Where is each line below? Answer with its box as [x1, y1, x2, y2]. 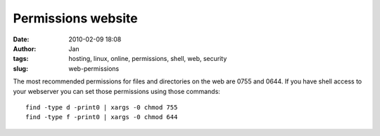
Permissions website [13, 11, 138, 26]
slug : [13, 64, 28, 73]
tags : [13, 55, 29, 63]
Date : [13, 35, 30, 43]
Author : [13, 44, 37, 53]
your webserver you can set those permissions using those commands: [13, 87, 221, 95]
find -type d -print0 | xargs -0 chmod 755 [25, 103, 178, 111]
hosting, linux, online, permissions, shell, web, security [68, 55, 227, 63]
